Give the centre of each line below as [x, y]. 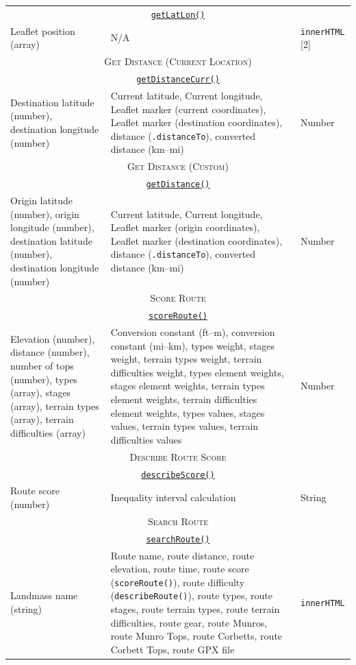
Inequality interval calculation [173, 497]
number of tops [42, 366]
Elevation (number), [53, 338]
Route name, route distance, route [182, 555]
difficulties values [146, 439]
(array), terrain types [55, 406]
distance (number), [50, 352]
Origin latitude [42, 200]
